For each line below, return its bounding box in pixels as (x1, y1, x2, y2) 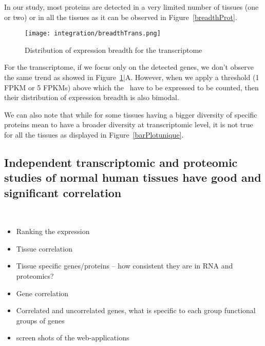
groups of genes (16, 315, 65, 325)
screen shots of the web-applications (16, 332, 129, 343)
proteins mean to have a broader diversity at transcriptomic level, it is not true (4, 119, 253, 130)
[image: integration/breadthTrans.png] (25, 30, 161, 37)
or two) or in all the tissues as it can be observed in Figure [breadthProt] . (4, 11, 237, 22)
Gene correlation (16, 287, 69, 298)
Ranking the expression (16, 226, 90, 237)
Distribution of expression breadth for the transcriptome (25, 44, 202, 55)
